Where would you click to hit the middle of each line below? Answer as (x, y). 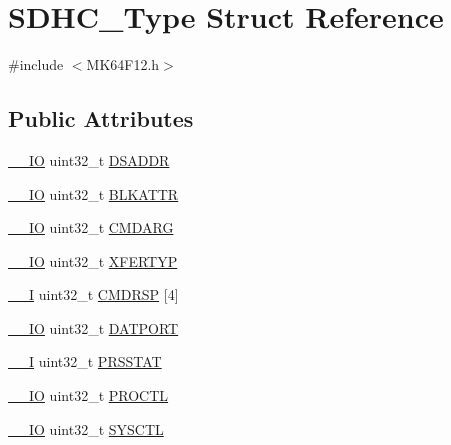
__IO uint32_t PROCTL (88, 395)
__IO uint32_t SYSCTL (86, 428)
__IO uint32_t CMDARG (91, 227)
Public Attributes (101, 118)
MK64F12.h (123, 64)
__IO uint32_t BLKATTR (93, 193)
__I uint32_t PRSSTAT (85, 361)
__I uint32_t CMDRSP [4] (93, 294)
